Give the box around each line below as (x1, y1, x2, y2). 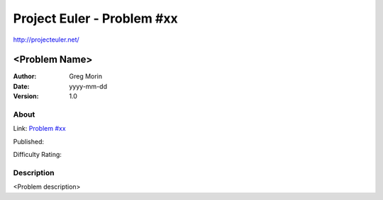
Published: (13, 137, 45, 146)
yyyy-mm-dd (69, 82, 108, 90)
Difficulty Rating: (13, 151, 62, 159)
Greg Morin (69, 72, 103, 81)
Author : (13, 72, 37, 81)
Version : (13, 92, 39, 100)
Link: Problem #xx (13, 124, 67, 133)
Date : (13, 82, 30, 90)
